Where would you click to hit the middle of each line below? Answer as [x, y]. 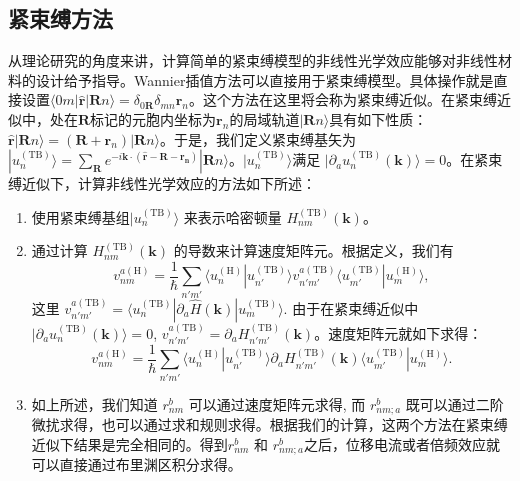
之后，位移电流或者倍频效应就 [401, 443]
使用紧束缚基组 [80, 216]
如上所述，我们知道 [94, 403]
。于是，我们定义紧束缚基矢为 [257, 138]
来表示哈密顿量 [232, 216]
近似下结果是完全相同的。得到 [129, 443]
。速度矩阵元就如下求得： [398, 332]
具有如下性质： [378, 118]
